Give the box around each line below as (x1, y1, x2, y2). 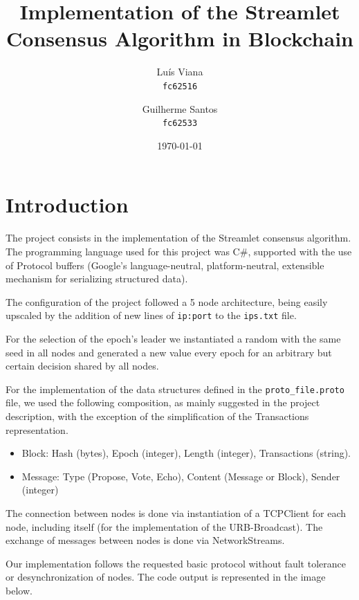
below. (6, 583, 33, 597)
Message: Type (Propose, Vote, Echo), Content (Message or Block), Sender (21, 469, 340, 483)
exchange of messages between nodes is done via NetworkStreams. (6, 533, 285, 547)
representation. (6, 422, 68, 437)
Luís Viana (156, 64, 203, 79)
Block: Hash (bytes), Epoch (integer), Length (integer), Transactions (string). (21, 446, 351, 460)
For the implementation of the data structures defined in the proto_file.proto (6, 381, 344, 396)
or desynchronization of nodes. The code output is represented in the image (6, 570, 326, 584)
